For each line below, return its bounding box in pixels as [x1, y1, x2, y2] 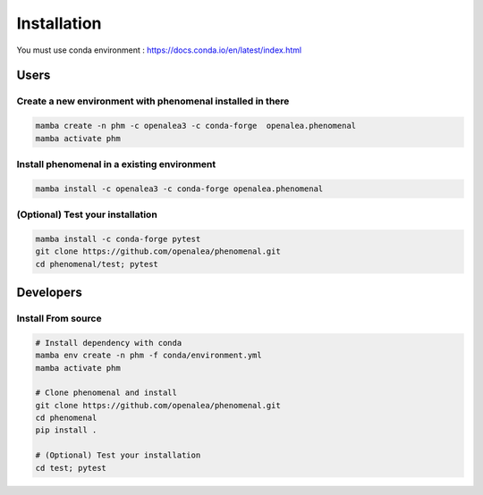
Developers [16, 284, 82, 299]
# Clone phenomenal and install [35, 388, 178, 398]
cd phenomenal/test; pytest [35, 259, 158, 269]
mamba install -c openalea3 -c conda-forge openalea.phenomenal [35, 183, 324, 194]
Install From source [16, 312, 102, 324]
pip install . [35, 425, 97, 435]
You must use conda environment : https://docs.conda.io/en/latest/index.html [16, 45, 302, 55]
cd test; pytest [35, 463, 107, 473]
